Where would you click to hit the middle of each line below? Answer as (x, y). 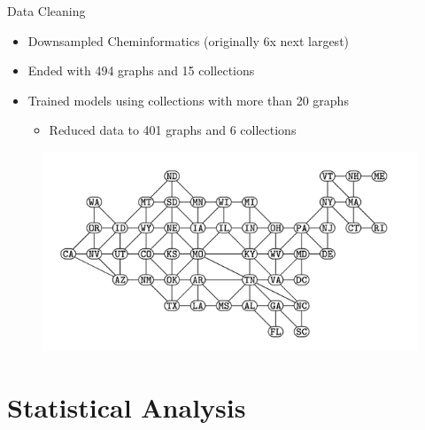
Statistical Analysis (127, 407)
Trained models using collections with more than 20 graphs (188, 100)
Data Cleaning (46, 11)
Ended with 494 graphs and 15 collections (141, 70)
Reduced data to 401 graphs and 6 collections (173, 130)
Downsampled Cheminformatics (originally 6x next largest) (189, 40)
